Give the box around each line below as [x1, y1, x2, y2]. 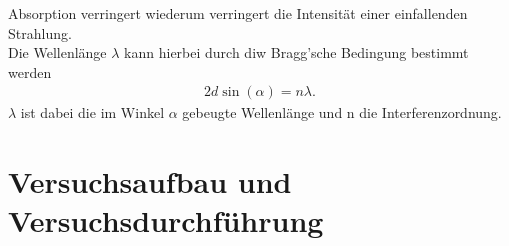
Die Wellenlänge [8, 42, 107, 63]
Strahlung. [8, 22, 72, 43]
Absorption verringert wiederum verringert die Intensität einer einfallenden [8, 3, 468, 23]
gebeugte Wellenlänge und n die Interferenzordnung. [182, 102, 502, 123]
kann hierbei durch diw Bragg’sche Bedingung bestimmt [124, 42, 469, 63]
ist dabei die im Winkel [20, 102, 165, 123]
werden [8, 61, 52, 82]
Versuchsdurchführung [8, 200, 324, 241]
